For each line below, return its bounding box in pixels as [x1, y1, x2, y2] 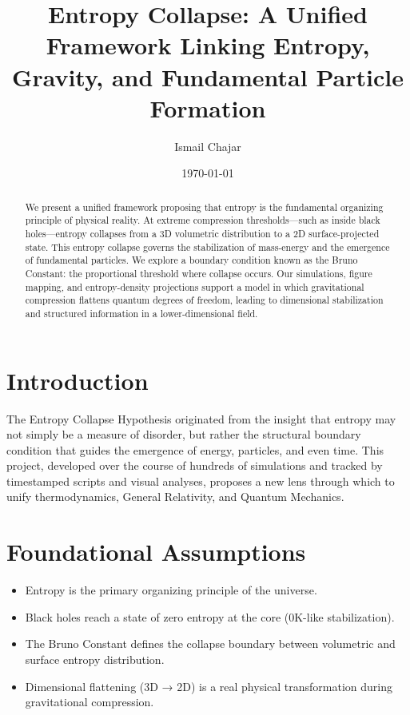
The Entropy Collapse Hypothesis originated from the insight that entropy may [6, 410, 396, 427]
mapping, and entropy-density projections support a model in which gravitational [25, 280, 364, 293]
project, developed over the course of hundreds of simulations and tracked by [6, 457, 383, 474]
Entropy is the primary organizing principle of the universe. [25, 582, 317, 598]
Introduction [6, 363, 149, 396]
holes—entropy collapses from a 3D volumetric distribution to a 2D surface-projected [25, 226, 380, 240]
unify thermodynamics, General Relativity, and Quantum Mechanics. [6, 488, 344, 505]
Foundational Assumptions [6, 535, 306, 568]
